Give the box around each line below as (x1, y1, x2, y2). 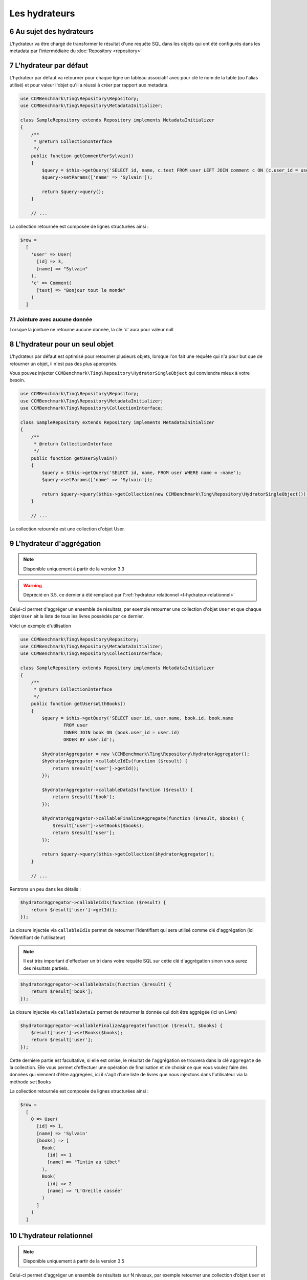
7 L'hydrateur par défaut (9, 61, 89, 70)
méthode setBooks (9, 1078, 51, 1085)
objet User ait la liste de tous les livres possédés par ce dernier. (9, 613, 144, 620)
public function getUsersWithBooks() (31, 701, 126, 707)
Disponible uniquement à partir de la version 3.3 (23, 566, 125, 572)
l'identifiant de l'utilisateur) (9, 934, 66, 941)
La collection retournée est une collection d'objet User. (9, 525, 125, 532)
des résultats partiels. (23, 965, 69, 971)
